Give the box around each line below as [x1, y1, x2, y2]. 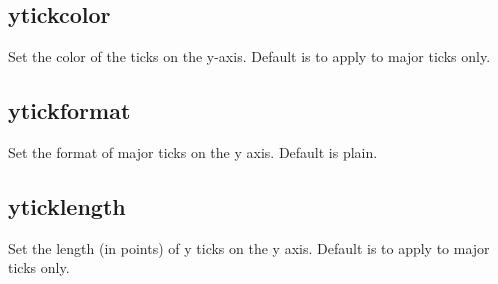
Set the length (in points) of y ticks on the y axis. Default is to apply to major [8, 237, 490, 258]
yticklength [8, 190, 126, 221]
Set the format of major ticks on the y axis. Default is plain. [8, 142, 378, 162]
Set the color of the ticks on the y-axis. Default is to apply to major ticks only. [8, 46, 491, 67]
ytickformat [8, 95, 131, 126]
